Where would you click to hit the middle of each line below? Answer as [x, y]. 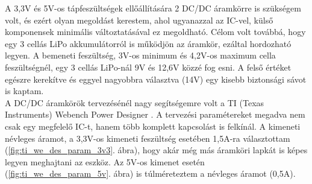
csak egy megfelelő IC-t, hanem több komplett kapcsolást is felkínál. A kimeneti [153, 126]
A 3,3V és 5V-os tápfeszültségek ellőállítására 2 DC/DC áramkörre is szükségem [153, 8]
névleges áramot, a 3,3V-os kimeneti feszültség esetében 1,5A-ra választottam [148, 138]
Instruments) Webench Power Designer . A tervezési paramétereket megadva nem [155, 114]
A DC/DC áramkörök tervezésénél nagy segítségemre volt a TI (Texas [135, 102]
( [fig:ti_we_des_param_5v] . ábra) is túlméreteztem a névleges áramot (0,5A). [150, 173]
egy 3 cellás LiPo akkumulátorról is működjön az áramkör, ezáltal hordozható [148, 43]
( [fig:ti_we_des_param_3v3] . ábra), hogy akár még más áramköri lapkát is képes [156, 150]
